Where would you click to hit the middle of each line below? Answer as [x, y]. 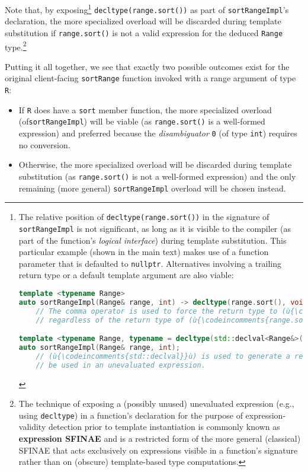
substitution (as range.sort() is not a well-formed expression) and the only [157, 176]
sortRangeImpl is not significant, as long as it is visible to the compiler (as [155, 228]
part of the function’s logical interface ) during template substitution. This [153, 240]
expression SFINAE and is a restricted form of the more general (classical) [160, 438]
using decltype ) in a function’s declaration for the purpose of [131, 415]
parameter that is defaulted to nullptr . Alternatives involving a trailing [150, 263]
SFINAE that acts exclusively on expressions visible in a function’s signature [158, 450]
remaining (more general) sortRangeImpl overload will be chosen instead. [152, 188]
